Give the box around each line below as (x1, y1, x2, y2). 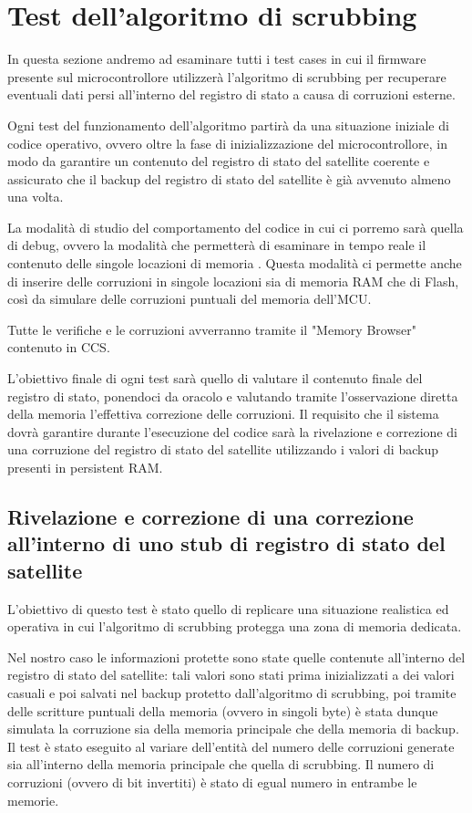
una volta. (7, 187, 64, 206)
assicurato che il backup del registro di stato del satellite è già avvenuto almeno (7, 169, 451, 188)
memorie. (7, 790, 59, 809)
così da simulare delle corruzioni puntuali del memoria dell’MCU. (7, 289, 372, 308)
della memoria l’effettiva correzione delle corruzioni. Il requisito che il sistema (7, 404, 439, 423)
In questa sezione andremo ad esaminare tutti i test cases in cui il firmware (7, 49, 426, 68)
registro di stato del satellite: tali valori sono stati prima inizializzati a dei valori (7, 665, 455, 684)
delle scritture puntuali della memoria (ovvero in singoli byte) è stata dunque (7, 701, 438, 720)
